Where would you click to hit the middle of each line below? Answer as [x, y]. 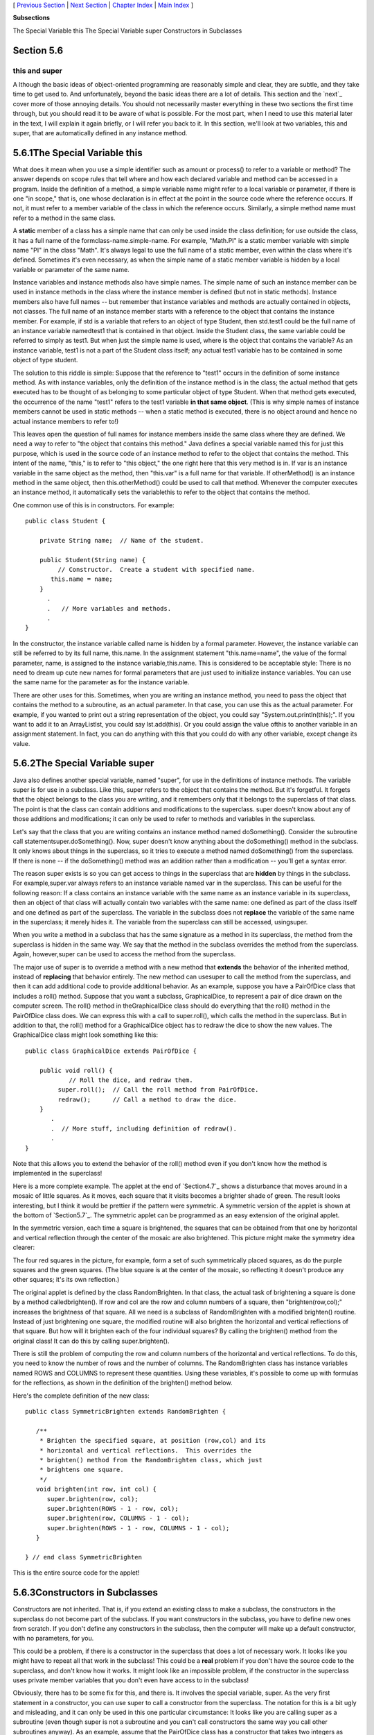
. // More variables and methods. [109, 608]
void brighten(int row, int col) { [96, 1489]
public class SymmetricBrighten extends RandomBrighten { [126, 1412]
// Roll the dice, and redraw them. [131, 1080]
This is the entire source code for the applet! [76, 1573]
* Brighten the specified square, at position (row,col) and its [153, 1441]
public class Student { [65, 521]
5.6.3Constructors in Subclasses [86, 1593]
